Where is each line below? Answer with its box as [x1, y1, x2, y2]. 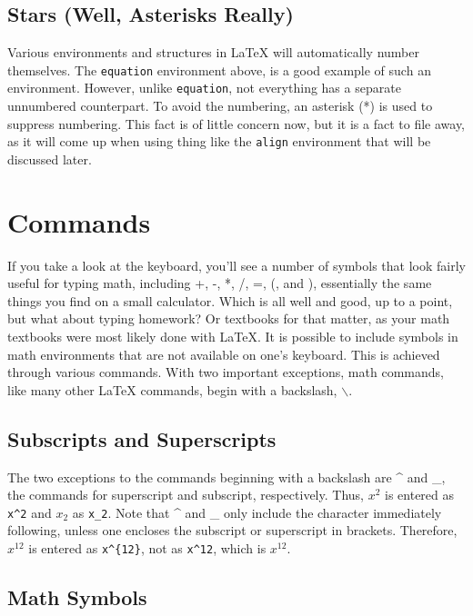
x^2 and [7, 502, 52, 522]
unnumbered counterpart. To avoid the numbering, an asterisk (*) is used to [7, 96, 433, 115]
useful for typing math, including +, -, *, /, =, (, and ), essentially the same [7, 273, 432, 293]
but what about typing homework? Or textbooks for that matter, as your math [7, 309, 450, 328]
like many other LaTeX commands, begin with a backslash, [7, 380, 337, 399]
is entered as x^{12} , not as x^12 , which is [28, 539, 267, 558]
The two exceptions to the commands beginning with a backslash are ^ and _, [7, 467, 446, 486]
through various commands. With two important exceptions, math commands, [7, 363, 444, 382]
